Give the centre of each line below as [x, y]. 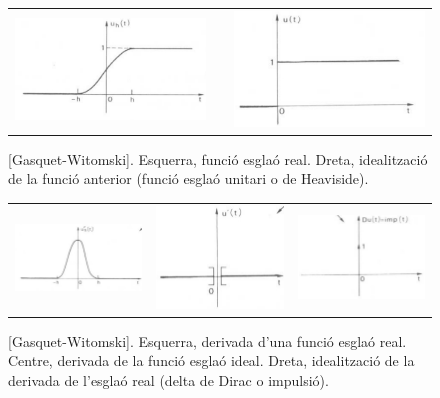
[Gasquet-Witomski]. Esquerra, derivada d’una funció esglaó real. [207, 340]
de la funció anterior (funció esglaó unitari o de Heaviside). [188, 178]
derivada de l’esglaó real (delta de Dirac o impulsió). [168, 379]
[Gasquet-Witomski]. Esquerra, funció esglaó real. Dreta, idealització [218, 158]
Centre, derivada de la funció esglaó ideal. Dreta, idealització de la [211, 360]
